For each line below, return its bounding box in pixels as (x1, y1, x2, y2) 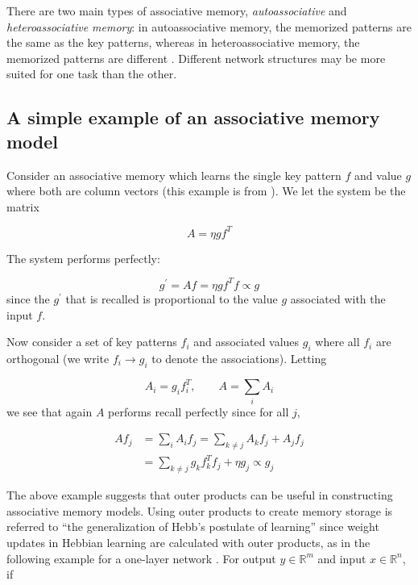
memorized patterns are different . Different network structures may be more (6, 49, 386, 66)
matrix (6, 198, 39, 215)
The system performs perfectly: (6, 249, 160, 266)
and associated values (193, 333, 300, 350)
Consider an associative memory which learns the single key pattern (6, 166, 341, 183)
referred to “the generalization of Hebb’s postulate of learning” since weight (6, 518, 379, 535)
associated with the (290, 290, 386, 307)
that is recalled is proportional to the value (65, 290, 278, 307)
